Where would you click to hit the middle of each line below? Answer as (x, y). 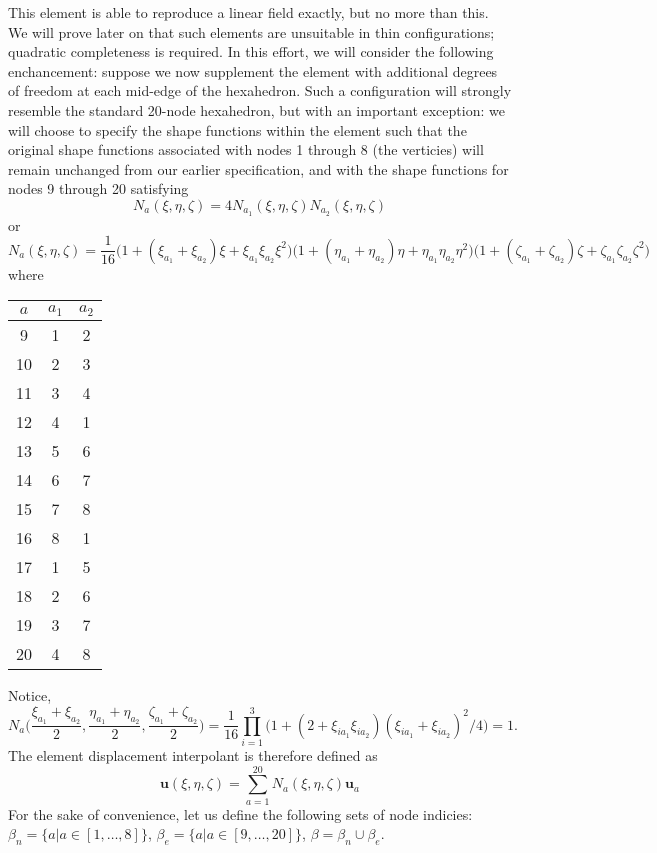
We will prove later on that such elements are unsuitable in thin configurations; (251, 31)
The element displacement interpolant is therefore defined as (193, 754)
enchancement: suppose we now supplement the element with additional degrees (253, 70)
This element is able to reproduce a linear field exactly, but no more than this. (248, 12)
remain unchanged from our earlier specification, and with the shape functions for (258, 168)
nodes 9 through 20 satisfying (98, 188)
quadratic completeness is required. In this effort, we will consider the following (251, 51)
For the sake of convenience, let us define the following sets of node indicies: (240, 813)
